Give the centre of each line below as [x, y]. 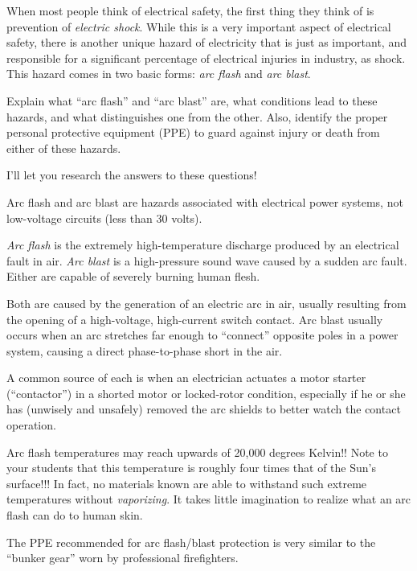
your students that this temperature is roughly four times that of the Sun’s [191, 468]
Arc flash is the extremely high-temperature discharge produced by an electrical [203, 245]
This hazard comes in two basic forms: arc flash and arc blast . [159, 74]
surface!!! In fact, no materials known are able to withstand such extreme [187, 483]
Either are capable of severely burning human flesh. [133, 276]
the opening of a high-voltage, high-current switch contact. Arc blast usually [195, 319]
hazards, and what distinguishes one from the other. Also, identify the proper [197, 116]
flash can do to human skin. [75, 515]
